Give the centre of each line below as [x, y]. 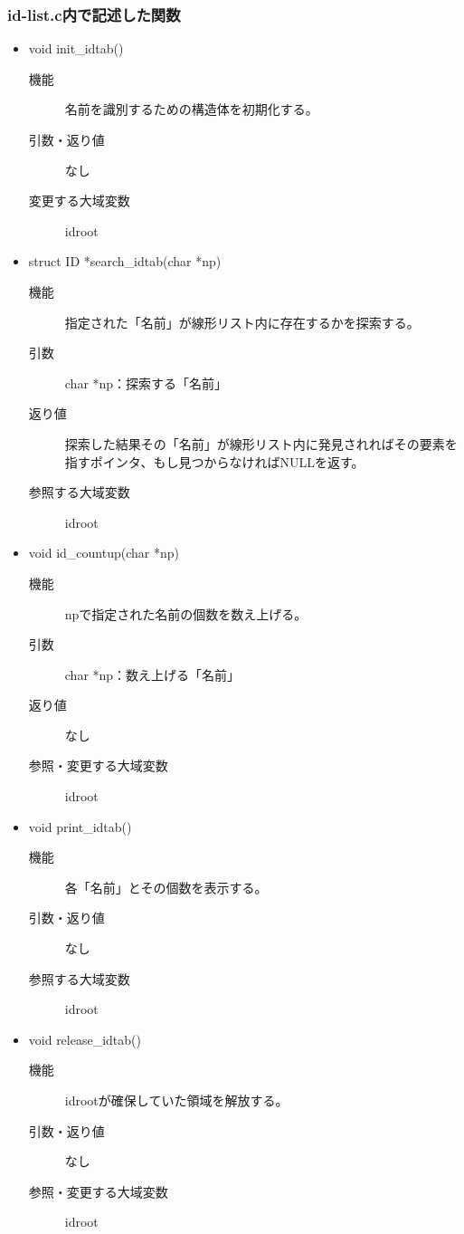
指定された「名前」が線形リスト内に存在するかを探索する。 [242, 322]
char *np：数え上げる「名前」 [152, 674]
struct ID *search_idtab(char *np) [125, 261]
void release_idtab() [85, 1039]
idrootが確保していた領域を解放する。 [176, 1100]
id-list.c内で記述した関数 [94, 14]
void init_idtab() [76, 48]
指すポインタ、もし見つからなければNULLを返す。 [214, 461]
